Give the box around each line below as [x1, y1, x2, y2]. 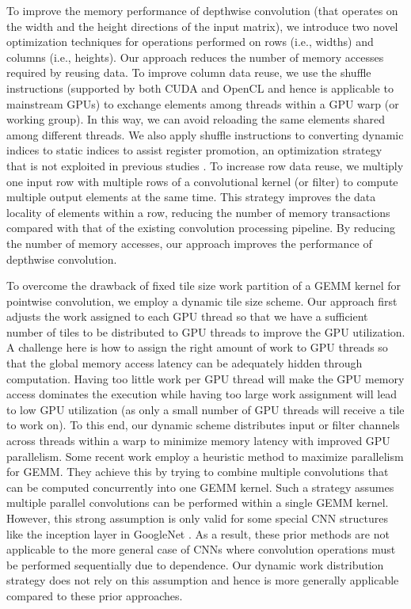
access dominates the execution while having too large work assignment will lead [6, 386, 398, 402]
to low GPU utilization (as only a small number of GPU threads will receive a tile [6, 401, 405, 417]
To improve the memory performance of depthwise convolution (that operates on [6, 2, 398, 18]
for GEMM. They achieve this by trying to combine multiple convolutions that [6, 463, 389, 480]
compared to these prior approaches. [6, 587, 183, 603]
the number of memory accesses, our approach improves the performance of [6, 234, 372, 251]
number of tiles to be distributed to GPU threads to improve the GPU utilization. [6, 323, 405, 340]
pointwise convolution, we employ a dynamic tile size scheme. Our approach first [6, 292, 398, 309]
